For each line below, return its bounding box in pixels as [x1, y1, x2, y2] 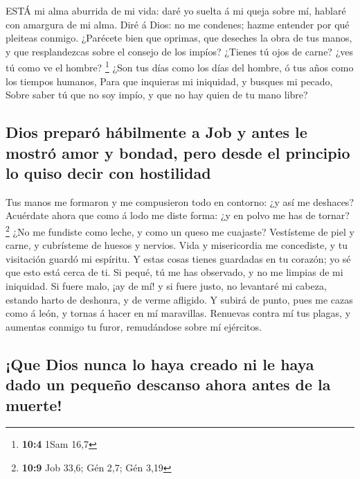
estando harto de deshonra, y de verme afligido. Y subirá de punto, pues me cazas [6, 292, 353, 306]
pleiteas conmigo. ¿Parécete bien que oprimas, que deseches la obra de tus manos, [6, 31, 352, 45]
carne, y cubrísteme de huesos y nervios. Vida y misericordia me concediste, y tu [6, 238, 348, 252]
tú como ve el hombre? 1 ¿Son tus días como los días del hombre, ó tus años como [6, 58, 354, 75]
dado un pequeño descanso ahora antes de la [6, 374, 331, 395]
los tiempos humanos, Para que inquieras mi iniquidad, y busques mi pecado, [6, 73, 333, 88]
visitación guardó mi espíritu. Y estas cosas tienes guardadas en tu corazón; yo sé [6, 251, 351, 265]
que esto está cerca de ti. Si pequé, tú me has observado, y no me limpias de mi [6, 265, 343, 279]
